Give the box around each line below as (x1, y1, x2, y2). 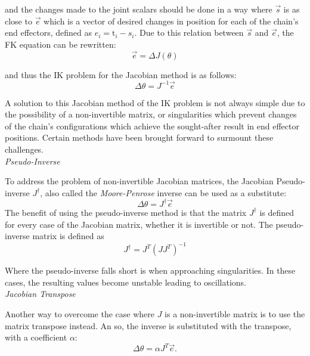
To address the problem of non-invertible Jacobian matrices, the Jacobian (5, 175, 274, 187)
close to (5, 14, 32, 27)
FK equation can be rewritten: (5, 38, 116, 50)
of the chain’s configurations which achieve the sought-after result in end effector (5, 119, 299, 132)
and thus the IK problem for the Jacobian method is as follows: (5, 68, 237, 81)
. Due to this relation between (134, 26, 244, 39)
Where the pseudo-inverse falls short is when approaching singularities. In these (5, 264, 296, 277)
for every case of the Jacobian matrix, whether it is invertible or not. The (5, 218, 273, 230)
